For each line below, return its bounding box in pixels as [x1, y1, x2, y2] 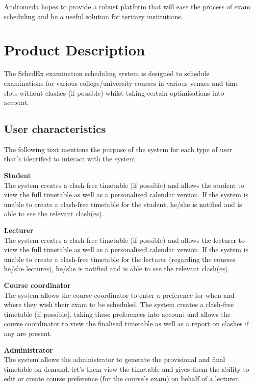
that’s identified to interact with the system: [4, 154, 137, 164]
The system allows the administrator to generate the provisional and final [4, 354, 225, 364]
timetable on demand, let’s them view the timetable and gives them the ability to [4, 363, 249, 374]
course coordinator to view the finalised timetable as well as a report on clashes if [4, 318, 249, 329]
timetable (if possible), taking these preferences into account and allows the [4, 309, 231, 319]
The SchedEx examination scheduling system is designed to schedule [4, 68, 210, 78]
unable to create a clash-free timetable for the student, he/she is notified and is [4, 199, 242, 209]
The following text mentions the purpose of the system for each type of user [4, 144, 232, 154]
